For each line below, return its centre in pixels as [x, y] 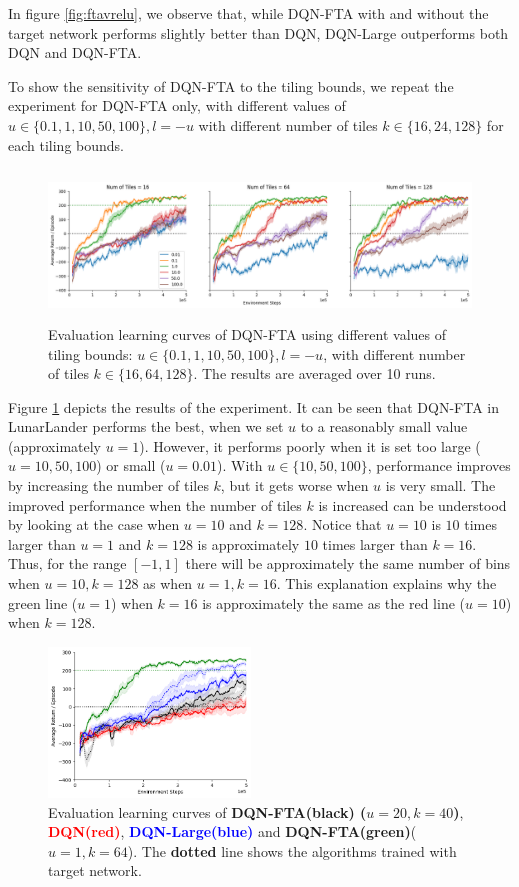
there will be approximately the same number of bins [348, 563]
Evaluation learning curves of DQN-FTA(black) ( [207, 811]
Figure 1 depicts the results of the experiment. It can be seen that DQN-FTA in [253, 406]
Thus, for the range [67, 563]
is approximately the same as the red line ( [334, 602]
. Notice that [342, 524]
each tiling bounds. [66, 144]
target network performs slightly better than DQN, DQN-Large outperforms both [258, 32]
